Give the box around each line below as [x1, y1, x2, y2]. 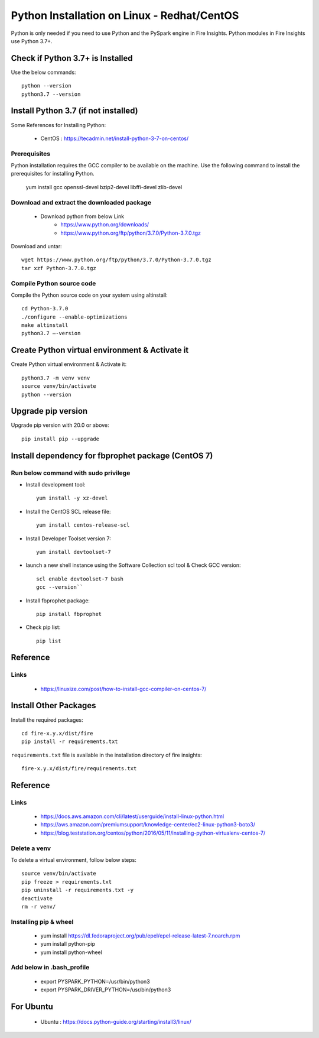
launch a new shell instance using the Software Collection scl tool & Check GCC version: [25, 562, 241, 569]
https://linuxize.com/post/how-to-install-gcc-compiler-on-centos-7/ [40, 685, 207, 692]
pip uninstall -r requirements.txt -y [21, 887, 134, 894]
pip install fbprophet [36, 611, 102, 617]
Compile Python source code [11, 279, 96, 287]
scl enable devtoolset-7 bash [36, 575, 124, 582]
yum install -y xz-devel [36, 495, 108, 502]
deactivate [21, 895, 53, 901]
